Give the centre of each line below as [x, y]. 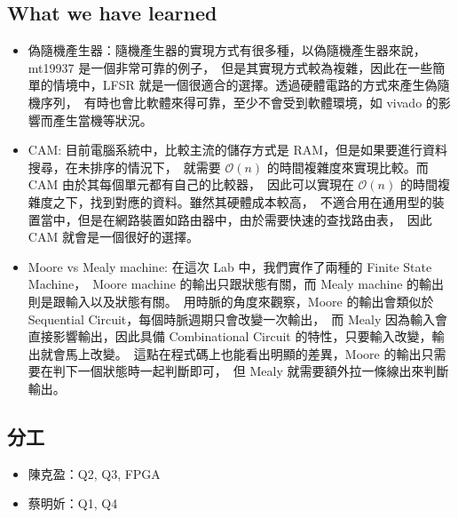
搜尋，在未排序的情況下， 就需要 [124, 167]
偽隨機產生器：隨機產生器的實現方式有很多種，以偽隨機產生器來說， [227, 50]
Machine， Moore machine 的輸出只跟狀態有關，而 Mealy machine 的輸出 [236, 284]
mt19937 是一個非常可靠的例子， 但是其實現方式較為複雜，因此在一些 [230, 67]
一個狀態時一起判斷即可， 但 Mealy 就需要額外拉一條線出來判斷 [263, 371]
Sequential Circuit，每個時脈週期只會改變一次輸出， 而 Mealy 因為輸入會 [237, 319]
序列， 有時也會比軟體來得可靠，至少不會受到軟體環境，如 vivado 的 [239, 102]
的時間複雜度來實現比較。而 [347, 167]
